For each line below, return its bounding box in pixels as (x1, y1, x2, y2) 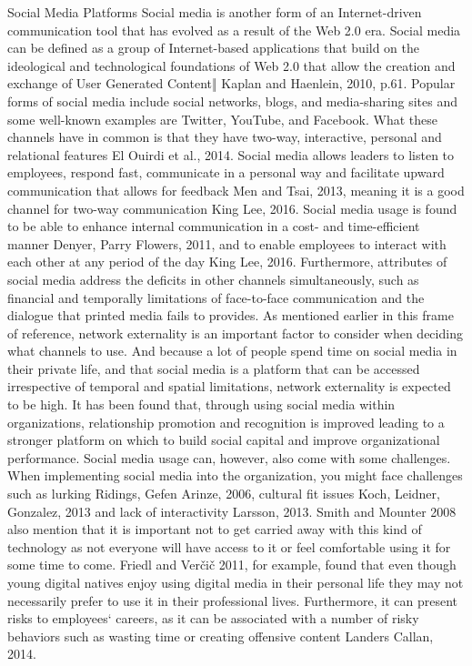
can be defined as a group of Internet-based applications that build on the (7, 38, 420, 57)
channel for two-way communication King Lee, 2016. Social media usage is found (7, 198, 457, 217)
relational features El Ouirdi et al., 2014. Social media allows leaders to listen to (7, 145, 455, 164)
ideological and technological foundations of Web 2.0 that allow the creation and (7, 55, 456, 75)
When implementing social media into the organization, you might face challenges (7, 466, 463, 485)
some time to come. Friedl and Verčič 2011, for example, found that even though (7, 555, 457, 574)
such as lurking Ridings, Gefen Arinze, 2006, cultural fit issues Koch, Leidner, (7, 484, 440, 503)
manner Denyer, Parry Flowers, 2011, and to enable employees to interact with (7, 234, 447, 253)
